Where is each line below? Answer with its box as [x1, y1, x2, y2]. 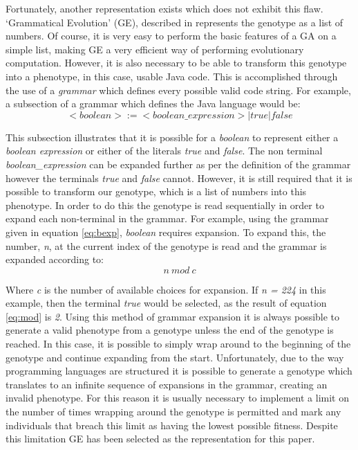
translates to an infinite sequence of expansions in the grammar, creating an [6, 377, 328, 391]
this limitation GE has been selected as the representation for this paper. [6, 431, 315, 446]
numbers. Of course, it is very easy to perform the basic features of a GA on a [6, 28, 337, 43]
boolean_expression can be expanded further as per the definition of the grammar [6, 156, 351, 171]
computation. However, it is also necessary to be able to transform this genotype [6, 55, 347, 70]
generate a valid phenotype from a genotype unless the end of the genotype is [6, 323, 334, 337]
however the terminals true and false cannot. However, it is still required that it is [6, 170, 352, 185]
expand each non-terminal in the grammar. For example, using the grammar [6, 211, 329, 226]
